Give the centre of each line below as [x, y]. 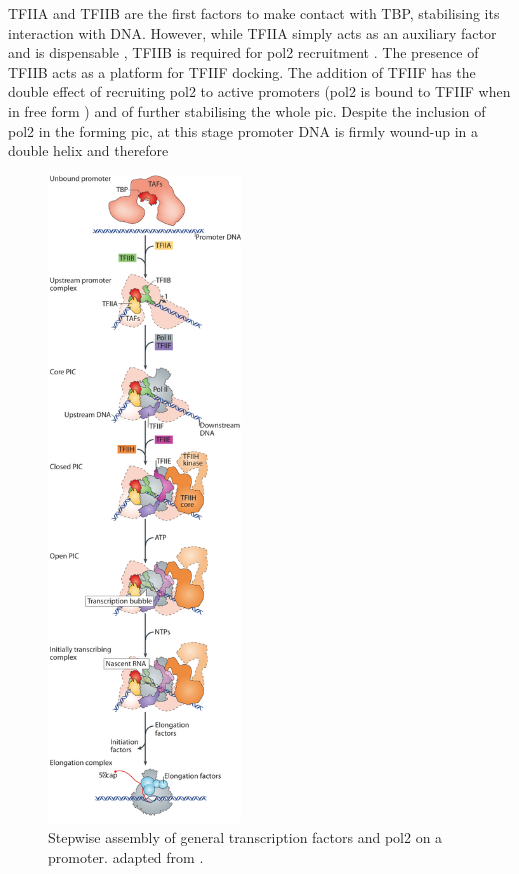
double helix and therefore [88, 150]
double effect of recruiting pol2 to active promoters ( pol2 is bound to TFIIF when [259, 91]
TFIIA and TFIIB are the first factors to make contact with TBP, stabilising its [254, 13]
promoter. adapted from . [126, 856]
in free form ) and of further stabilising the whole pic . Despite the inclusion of [247, 110]
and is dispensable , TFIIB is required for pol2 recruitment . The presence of [243, 52]
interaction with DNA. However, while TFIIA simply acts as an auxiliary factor [252, 32]
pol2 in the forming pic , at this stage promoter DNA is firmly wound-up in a [243, 130]
